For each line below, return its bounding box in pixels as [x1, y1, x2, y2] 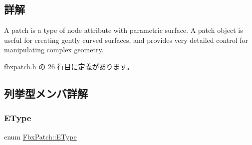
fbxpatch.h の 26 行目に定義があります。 [4, 61, 134, 71]
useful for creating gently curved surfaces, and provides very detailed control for [4, 34, 249, 45]
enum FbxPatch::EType [4, 131, 77, 142]
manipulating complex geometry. [4, 44, 104, 55]
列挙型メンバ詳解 [4, 85, 88, 101]
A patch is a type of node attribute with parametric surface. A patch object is [4, 25, 243, 35]
